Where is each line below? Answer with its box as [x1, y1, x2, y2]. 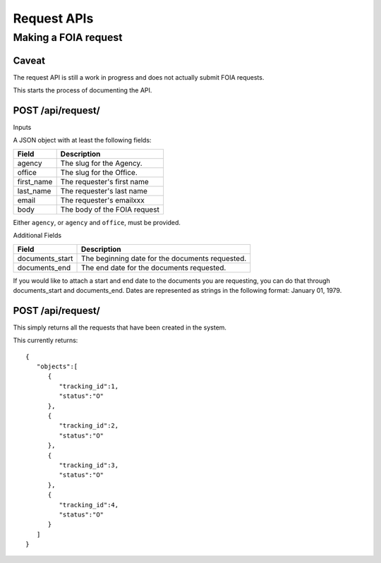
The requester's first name [60, 176, 150, 186]
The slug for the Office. [60, 167, 138, 177]
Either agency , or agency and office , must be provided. [13, 218, 181, 226]
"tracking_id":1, [59, 382, 119, 390]
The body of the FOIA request [60, 205, 160, 214]
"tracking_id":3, [59, 461, 119, 469]
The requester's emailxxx [60, 195, 145, 205]
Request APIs [13, 11, 94, 26]
